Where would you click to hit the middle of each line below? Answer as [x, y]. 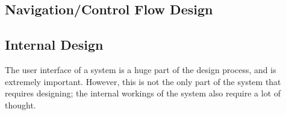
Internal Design [54, 45]
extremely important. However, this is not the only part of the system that [143, 81]
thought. [20, 105]
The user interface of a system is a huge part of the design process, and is [141, 69]
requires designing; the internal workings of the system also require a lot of [143, 93]
